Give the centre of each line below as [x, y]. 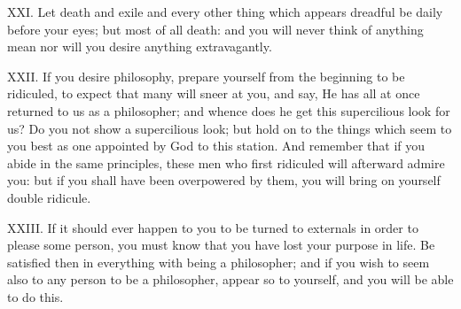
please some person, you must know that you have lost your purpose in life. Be [221, 245]
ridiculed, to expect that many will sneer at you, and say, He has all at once [214, 93]
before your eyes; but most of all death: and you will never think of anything [215, 29]
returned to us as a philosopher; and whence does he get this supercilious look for [229, 110]
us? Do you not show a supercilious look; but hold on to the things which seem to [230, 128]
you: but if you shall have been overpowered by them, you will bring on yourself [224, 180]
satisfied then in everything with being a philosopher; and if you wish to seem [219, 262]
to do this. [35, 296]
